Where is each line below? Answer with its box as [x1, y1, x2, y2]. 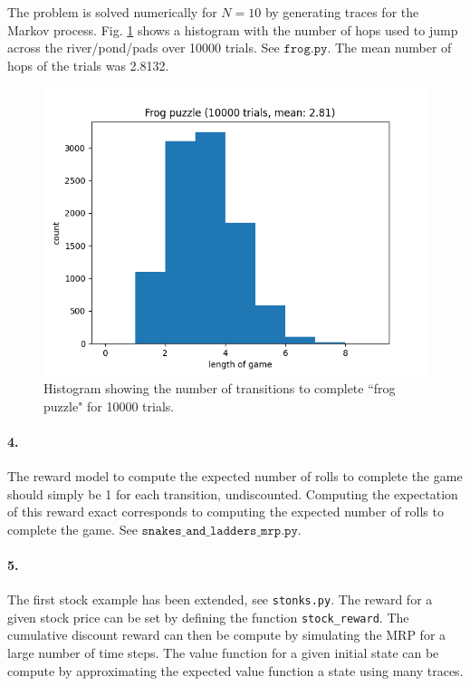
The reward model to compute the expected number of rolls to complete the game [7, 466, 463, 485]
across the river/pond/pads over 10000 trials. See [7, 38, 280, 57]
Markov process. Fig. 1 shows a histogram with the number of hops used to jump [7, 20, 458, 39]
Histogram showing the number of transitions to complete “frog [43, 378, 396, 397]
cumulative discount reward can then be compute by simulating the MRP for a [7, 625, 446, 644]
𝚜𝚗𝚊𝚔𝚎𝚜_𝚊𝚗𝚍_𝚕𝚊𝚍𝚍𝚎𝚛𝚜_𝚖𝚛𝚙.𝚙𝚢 [141, 524, 298, 537]
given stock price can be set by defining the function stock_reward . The [7, 607, 409, 626]
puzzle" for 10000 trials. [43, 396, 175, 415]
